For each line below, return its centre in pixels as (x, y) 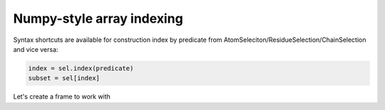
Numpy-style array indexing (98, 18)
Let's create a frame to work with (62, 97)
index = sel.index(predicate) (81, 68)
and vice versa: (36, 49)
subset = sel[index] (64, 78)
